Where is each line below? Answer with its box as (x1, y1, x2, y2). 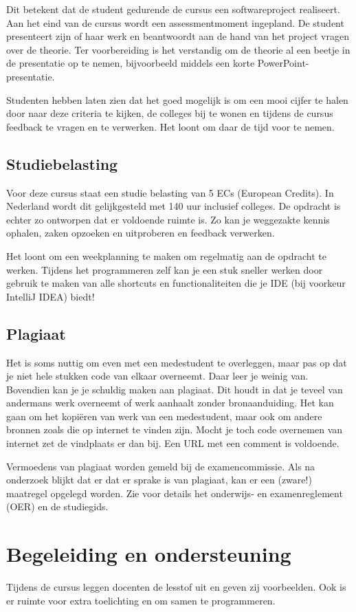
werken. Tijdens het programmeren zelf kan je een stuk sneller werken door (6, 262, 323, 276)
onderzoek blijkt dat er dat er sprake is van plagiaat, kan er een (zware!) (6, 472, 312, 487)
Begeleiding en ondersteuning (6, 540, 291, 568)
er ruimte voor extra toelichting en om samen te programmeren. (6, 593, 276, 607)
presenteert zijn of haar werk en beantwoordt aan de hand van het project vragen (6, 29, 349, 43)
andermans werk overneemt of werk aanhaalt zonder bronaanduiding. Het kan (6, 395, 334, 410)
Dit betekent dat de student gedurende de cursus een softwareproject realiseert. (6, 2, 340, 16)
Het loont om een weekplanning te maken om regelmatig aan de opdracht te (6, 248, 326, 263)
